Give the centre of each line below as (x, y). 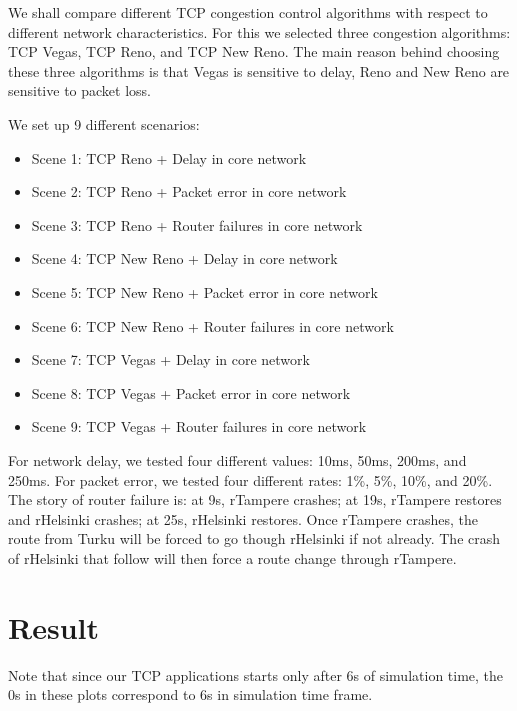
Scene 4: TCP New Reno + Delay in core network (184, 258)
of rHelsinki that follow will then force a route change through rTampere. (232, 557)
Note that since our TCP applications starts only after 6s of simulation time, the (256, 674)
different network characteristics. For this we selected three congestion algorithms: (259, 31)
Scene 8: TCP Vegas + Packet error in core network (191, 392)
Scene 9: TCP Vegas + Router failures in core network (199, 426)
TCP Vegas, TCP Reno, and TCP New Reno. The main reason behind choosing (254, 51)
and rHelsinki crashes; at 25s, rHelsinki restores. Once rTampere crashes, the (243, 518)
